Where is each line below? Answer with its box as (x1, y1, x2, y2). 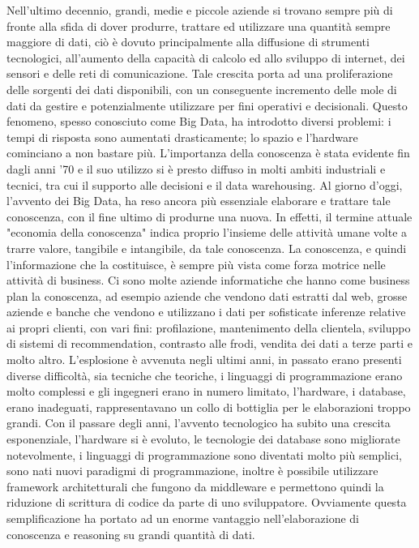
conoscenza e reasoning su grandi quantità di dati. (6, 525, 255, 542)
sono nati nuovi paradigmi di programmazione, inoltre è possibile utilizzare (6, 462, 378, 479)
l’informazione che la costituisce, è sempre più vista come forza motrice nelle (6, 255, 386, 272)
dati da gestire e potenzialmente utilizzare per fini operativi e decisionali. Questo (6, 96, 408, 113)
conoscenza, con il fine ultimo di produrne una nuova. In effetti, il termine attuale (6, 208, 413, 225)
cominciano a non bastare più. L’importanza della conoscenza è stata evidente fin (6, 144, 410, 161)
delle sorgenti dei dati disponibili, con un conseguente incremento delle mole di (6, 80, 397, 97)
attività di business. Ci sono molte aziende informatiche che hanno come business (6, 272, 410, 289)
